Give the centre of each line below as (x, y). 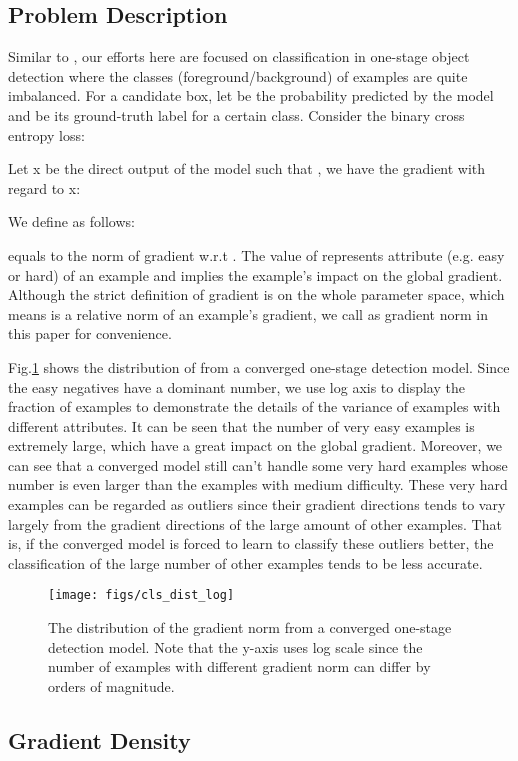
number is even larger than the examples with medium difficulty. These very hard (258, 484)
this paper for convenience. (90, 333)
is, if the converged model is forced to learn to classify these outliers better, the (251, 543)
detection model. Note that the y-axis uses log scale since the (235, 646)
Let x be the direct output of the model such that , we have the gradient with (247, 168)
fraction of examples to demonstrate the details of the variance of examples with (254, 406)
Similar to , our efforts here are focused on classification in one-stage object (239, 56)
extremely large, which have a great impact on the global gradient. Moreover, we (255, 445)
